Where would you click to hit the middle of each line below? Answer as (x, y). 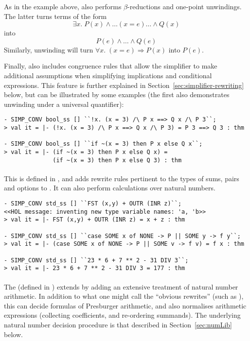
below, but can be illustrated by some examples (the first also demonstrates (117, 94)
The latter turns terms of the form (55, 16)
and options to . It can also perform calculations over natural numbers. (110, 188)
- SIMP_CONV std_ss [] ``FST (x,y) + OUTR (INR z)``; (93, 204)
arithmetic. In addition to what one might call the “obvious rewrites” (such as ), (124, 296)
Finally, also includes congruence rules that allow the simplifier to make (111, 66)
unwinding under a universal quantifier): (64, 104)
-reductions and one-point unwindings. (185, 6)
